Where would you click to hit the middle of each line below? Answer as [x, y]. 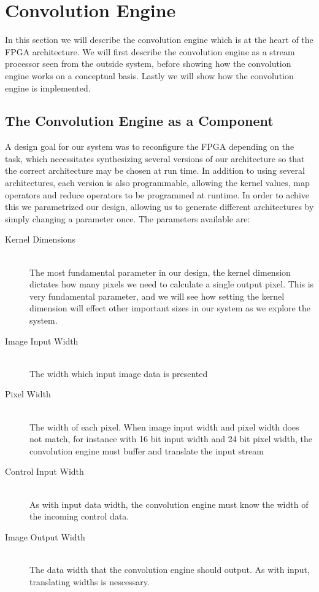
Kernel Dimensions [40, 239]
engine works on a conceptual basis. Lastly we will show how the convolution [149, 75]
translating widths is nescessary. [90, 581]
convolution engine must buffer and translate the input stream [147, 450]
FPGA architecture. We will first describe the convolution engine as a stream [150, 51]
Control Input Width [44, 471]
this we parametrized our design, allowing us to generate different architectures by [159, 207]
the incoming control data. [79, 516]
